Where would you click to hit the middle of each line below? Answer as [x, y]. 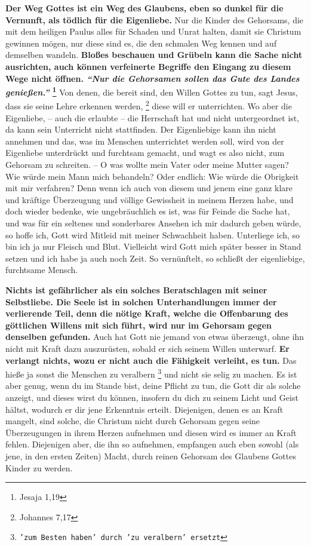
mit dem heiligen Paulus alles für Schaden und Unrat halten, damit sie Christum [153, 31]
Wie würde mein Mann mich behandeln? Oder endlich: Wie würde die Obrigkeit [152, 176]
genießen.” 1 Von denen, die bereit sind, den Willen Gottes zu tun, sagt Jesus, [152, 91]
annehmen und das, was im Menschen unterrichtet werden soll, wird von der [145, 141]
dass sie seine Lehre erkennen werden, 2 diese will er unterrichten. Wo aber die [149, 105]
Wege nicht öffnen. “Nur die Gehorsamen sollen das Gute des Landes [153, 78]
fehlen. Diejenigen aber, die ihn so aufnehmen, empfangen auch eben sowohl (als [152, 444]
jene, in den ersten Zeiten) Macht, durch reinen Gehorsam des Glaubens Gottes [151, 455]
